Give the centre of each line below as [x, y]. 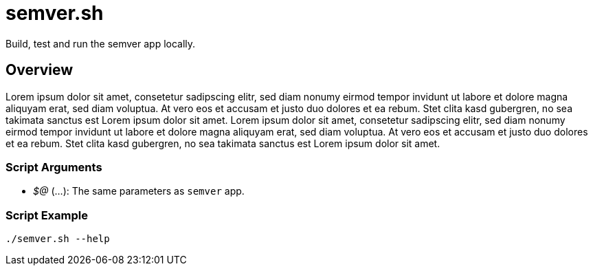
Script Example [47, 215]
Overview [40, 70]
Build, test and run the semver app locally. [101, 43]
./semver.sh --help [58, 239]
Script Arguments [54, 167]
